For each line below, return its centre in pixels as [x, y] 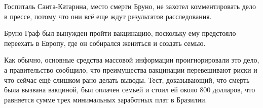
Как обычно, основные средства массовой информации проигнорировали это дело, [132, 60]
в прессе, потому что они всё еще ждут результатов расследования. [108, 16]
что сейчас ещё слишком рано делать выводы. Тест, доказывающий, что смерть [127, 79]
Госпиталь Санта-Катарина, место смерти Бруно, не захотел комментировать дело [130, 6]
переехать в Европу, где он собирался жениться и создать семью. [105, 43]
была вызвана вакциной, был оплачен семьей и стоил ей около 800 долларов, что [130, 90]
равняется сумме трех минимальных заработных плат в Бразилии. [106, 99]
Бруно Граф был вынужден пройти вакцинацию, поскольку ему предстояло [120, 33]
